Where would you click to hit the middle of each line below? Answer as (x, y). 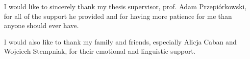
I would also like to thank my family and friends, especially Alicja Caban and (120, 41)
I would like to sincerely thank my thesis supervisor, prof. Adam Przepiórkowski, (125, 6)
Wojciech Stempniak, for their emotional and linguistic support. (100, 51)
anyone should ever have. (41, 25)
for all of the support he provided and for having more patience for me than (118, 16)
